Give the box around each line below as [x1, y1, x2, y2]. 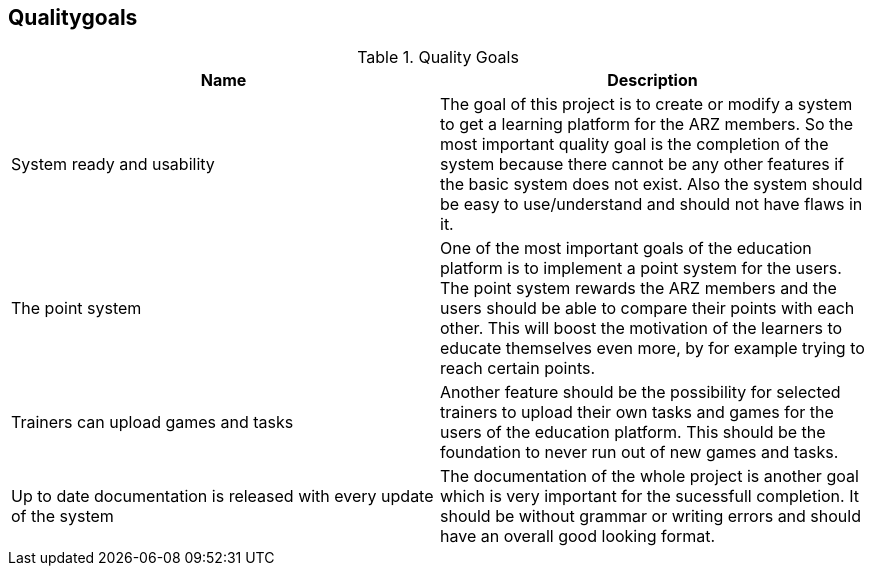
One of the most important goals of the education [440, 238, 812, 259]
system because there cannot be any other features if [440, 154, 844, 175]
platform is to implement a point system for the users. [440, 258, 842, 279]
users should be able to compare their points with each [440, 298, 855, 319]
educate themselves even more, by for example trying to [440, 338, 865, 359]
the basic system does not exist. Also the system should [440, 174, 863, 195]
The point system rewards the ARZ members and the [440, 278, 837, 299]
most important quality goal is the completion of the [440, 134, 829, 155]
